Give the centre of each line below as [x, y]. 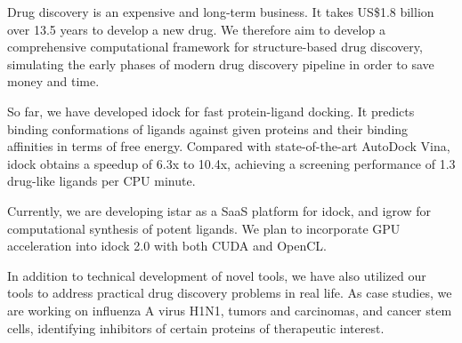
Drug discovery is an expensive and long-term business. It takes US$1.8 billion [221, 12]
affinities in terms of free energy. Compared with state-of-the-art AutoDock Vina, [229, 146]
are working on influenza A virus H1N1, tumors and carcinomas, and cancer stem [230, 310]
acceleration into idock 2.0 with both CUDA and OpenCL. [167, 246]
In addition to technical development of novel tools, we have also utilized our [217, 275]
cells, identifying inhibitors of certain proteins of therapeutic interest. [196, 327]
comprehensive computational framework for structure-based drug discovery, [215, 47]
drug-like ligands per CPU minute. [101, 181]
